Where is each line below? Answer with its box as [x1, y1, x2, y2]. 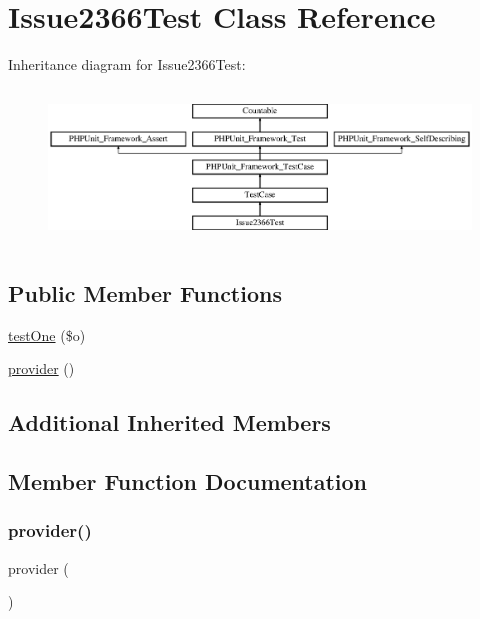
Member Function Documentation [8, 465, 368, 496]
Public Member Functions [8, 277, 282, 308]
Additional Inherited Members [8, 407, 331, 438]
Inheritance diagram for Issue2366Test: [8, 54, 246, 75]
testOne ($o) [8, 324, 86, 345]
